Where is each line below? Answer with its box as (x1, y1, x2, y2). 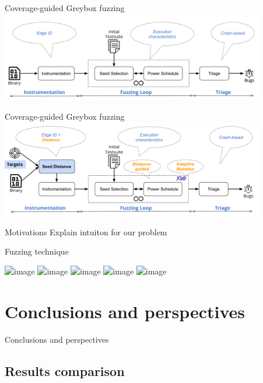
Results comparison (5, 361, 125, 379)
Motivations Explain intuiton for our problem (5, 225, 167, 238)
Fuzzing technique (5, 245, 69, 257)
